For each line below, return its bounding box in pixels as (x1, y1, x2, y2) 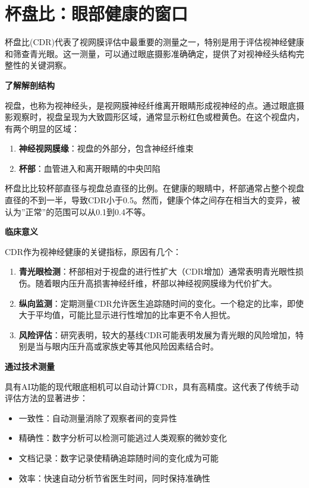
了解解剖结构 (5, 78, 55, 91)
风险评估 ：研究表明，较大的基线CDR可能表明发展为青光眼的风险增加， (18, 328, 295, 341)
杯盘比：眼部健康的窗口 (5, 1, 188, 26)
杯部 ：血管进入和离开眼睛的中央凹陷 (18, 162, 160, 174)
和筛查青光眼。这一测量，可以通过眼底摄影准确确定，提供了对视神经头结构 (5, 47, 296, 59)
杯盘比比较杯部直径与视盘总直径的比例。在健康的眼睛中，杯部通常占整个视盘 (5, 182, 304, 194)
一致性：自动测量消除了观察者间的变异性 (18, 411, 177, 424)
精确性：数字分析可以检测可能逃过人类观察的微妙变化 (18, 432, 227, 444)
